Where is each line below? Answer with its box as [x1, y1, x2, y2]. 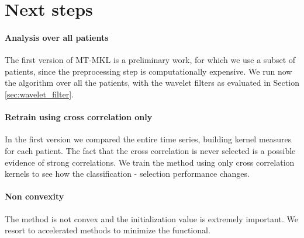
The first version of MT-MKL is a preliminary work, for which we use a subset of [5, 54, 296, 66]
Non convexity [5, 190, 64, 202]
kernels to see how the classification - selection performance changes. [5, 167, 250, 180]
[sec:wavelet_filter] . [5, 87, 74, 100]
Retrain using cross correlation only [5, 111, 153, 123]
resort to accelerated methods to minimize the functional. [5, 224, 210, 236]
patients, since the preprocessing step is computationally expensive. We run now [5, 65, 292, 77]
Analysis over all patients [5, 31, 109, 43]
